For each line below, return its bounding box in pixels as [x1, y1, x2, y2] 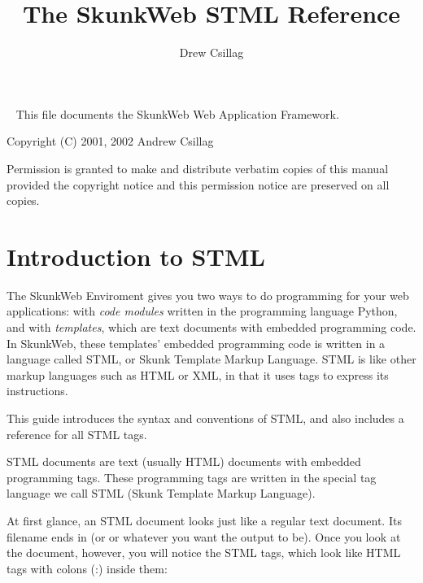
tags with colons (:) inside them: [7, 559, 168, 576]
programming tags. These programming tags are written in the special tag [7, 468, 377, 485]
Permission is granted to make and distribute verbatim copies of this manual [7, 159, 389, 176]
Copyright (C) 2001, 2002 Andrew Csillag [7, 133, 214, 150]
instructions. [7, 382, 68, 399]
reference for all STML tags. [7, 425, 147, 442]
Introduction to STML [7, 239, 265, 272]
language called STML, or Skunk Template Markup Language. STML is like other [7, 350, 416, 368]
